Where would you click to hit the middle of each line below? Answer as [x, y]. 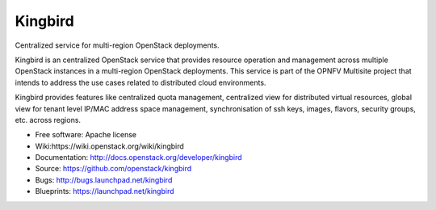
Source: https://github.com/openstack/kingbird [113, 169]
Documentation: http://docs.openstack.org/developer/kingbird [138, 157]
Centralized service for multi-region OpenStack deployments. [117, 45]
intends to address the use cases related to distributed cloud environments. [140, 82]
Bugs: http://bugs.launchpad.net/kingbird [104, 180]
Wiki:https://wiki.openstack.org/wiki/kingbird [110, 146]
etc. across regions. [48, 120]
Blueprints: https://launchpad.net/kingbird [105, 191]
